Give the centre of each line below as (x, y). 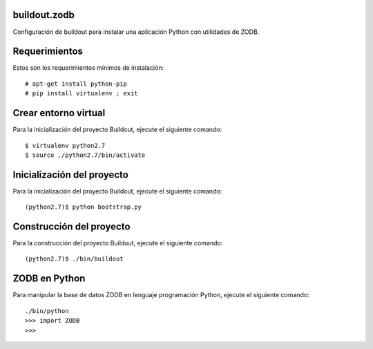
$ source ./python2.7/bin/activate (85, 155)
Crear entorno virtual (59, 113)
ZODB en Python (49, 279)
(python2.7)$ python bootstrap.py (83, 207)
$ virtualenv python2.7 (65, 145)
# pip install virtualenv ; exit (82, 94)
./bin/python (47, 311)
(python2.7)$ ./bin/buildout (74, 259)
